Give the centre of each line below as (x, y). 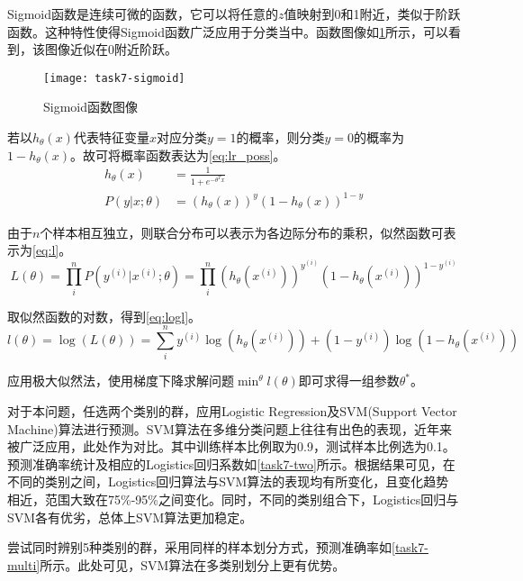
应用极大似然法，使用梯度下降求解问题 (121, 381)
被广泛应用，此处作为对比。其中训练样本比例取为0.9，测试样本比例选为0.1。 (231, 446)
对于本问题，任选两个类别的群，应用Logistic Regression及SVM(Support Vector (232, 411)
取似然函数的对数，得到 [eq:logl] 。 (104, 316)
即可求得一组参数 (349, 381)
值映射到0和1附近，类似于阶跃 (372, 14)
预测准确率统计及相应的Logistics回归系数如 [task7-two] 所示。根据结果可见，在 (231, 463)
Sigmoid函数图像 (91, 107)
